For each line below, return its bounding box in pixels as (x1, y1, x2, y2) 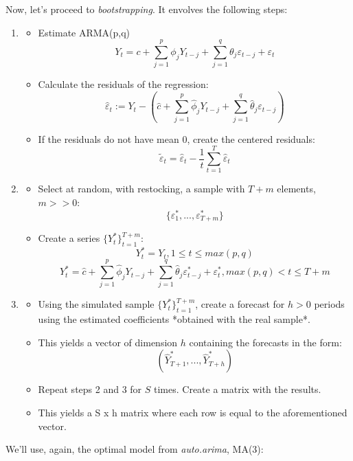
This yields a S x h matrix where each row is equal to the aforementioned (38, 405, 348, 420)
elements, (277, 181, 316, 196)
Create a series (38, 231, 100, 245)
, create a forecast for (195, 297, 285, 311)
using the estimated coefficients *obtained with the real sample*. (38, 312, 310, 326)
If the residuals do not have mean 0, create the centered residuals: (38, 131, 315, 146)
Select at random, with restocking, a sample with (38, 181, 245, 196)
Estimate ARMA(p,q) (38, 25, 130, 39)
